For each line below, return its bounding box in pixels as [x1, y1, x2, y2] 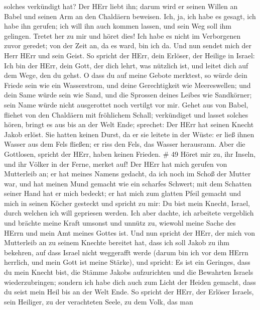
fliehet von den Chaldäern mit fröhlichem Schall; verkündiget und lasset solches [4, 109, 248, 120]
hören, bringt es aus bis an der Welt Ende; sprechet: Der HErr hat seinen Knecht [4, 119, 254, 130]
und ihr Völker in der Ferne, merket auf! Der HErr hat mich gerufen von [4, 158, 227, 169]
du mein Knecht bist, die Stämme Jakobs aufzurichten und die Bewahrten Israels [4, 267, 253, 277]
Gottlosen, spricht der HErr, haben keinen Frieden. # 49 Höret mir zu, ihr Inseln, [4, 148, 256, 159]
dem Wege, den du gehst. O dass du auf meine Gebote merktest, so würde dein [4, 70, 247, 80]
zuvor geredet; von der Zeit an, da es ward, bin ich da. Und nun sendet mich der [4, 40, 252, 51]
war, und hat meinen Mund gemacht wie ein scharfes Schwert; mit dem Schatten [4, 178, 252, 188]
